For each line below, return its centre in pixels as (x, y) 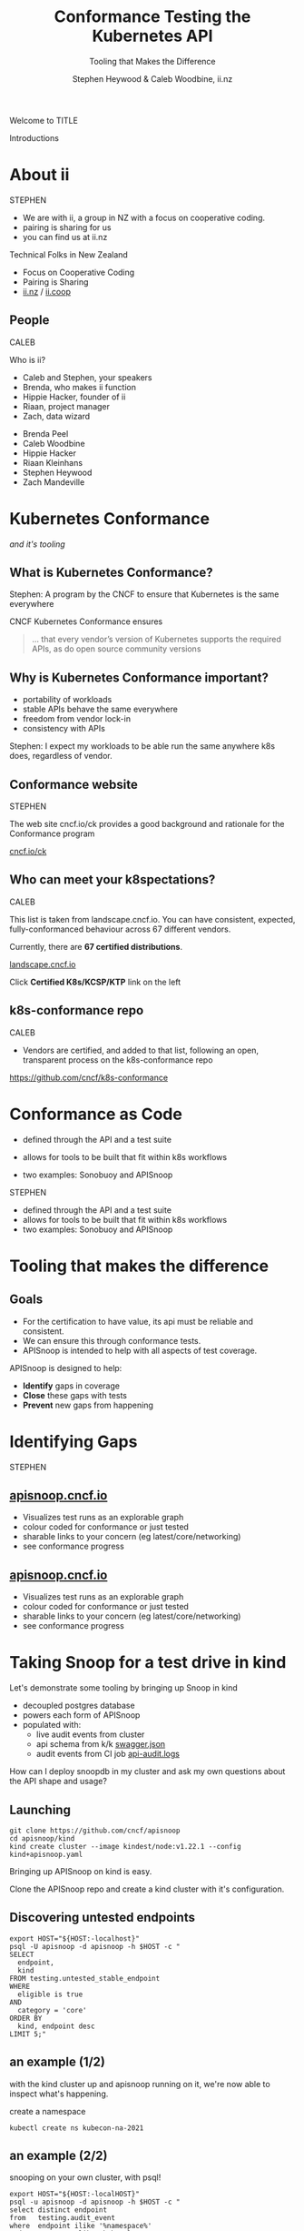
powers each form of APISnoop (81, 1715)
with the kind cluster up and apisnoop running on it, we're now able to (140, 2084)
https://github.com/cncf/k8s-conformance (89, 1077)
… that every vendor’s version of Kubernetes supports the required (156, 640)
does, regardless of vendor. (61, 756)
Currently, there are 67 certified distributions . (96, 946)
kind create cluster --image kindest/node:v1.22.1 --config (126, 1846)
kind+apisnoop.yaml (46, 1854)
